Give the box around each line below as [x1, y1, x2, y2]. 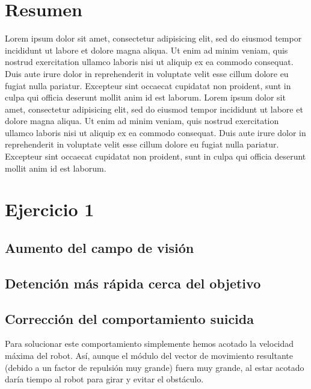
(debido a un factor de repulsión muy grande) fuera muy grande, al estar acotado [5, 361, 304, 373]
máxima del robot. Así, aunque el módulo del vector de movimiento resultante [5, 349, 293, 361]
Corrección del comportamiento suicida [5, 309, 254, 328]
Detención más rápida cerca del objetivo [5, 273, 261, 292]
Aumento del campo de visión [5, 238, 194, 257]
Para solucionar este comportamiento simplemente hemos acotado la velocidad [5, 337, 294, 350]
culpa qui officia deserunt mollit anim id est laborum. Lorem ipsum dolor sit [5, 91, 286, 104]
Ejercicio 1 [5, 197, 94, 222]
